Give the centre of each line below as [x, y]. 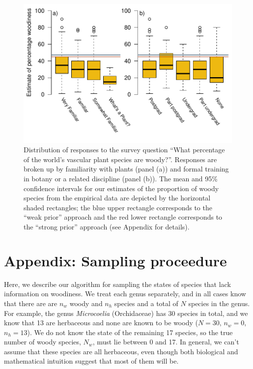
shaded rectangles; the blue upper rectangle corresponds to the [118, 207]
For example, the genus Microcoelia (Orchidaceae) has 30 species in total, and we [126, 313]
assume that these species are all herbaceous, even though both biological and [121, 351]
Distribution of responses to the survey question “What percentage [124, 150]
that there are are [31, 303]
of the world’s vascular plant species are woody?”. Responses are [120, 159]
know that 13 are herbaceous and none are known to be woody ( [101, 323]
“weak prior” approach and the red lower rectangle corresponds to [123, 217]
